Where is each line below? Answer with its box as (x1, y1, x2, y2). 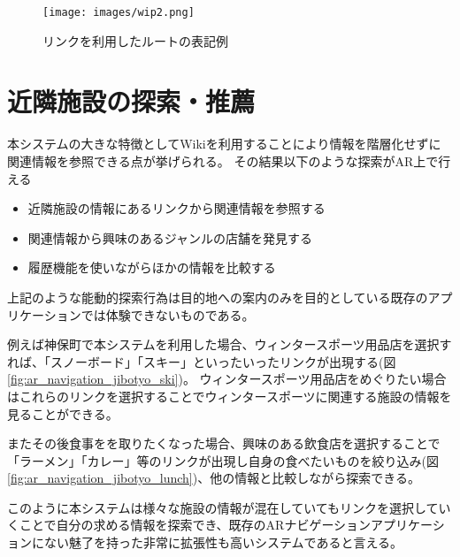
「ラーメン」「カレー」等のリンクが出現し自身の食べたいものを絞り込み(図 (7, 451, 439, 469)
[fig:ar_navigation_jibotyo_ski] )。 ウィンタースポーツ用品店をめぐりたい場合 (7, 370, 447, 388)
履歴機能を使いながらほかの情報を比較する (27, 258, 276, 277)
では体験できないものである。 (80, 305, 255, 324)
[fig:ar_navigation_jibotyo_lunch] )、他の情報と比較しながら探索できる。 (7, 469, 420, 487)
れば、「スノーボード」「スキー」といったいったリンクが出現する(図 (7, 352, 396, 370)
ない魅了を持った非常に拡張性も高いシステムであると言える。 (43, 533, 403, 552)
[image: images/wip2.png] (42, 6, 195, 19)
